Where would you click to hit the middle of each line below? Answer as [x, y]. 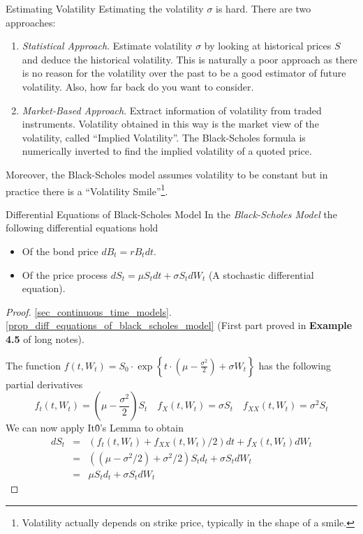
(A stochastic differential [261, 274]
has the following [295, 365]
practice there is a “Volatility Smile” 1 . [87, 190]
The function [33, 365]
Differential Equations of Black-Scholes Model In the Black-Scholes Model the [171, 214]
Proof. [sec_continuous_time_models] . [89, 311]
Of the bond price [60, 251]
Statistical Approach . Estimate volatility [107, 46]
